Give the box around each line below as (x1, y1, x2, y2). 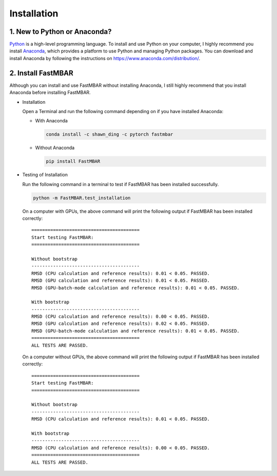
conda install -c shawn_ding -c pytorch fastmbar (46, 132, 173, 137)
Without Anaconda (35, 144, 75, 151)
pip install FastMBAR (46, 158, 101, 164)
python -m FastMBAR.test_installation (33, 195, 131, 200)
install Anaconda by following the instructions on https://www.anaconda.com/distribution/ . (9, 55, 201, 61)
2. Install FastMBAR (9, 68, 74, 77)
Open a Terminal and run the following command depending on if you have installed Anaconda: (22, 108, 224, 114)
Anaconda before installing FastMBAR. (9, 89, 91, 96)
